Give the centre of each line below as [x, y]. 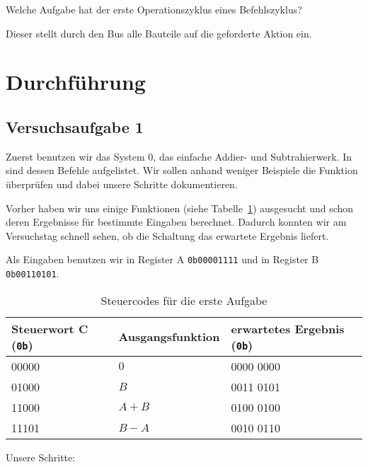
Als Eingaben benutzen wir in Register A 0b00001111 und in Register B [162, 259]
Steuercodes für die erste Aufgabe [184, 300]
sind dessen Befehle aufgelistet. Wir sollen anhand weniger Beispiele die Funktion [182, 170]
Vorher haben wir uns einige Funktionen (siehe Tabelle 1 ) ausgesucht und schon [180, 208]
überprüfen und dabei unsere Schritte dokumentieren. [122, 184]
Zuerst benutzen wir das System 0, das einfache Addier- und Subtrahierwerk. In [179, 156]
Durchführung [76, 82]
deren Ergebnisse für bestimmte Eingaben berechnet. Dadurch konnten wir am [176, 222]
